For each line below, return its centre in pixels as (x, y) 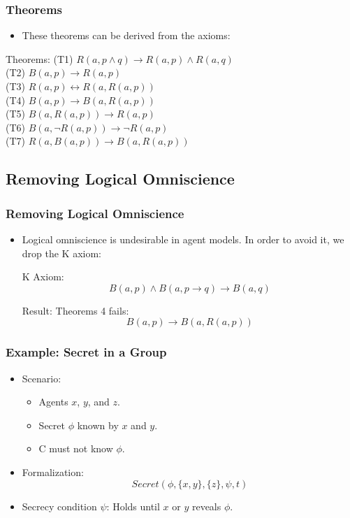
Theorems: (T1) (39, 58)
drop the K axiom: (62, 253)
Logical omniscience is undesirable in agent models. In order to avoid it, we (183, 239)
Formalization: (53, 472)
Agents (53, 402)
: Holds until (133, 506)
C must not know (76, 448)
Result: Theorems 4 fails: (75, 310)
